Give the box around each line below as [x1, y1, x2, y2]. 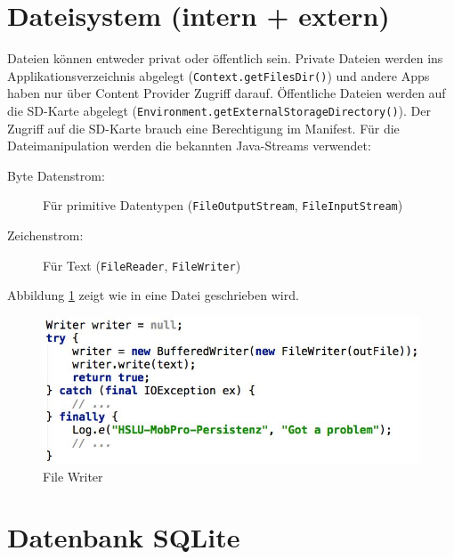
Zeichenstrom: [7, 226, 84, 245]
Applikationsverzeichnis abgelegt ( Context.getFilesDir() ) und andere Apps [7, 66, 430, 85]
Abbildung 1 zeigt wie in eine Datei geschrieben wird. [7, 286, 299, 304]
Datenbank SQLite [7, 519, 240, 555]
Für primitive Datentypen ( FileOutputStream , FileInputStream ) [43, 196, 403, 215]
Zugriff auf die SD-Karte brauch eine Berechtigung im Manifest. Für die [7, 118, 400, 137]
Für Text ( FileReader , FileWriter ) [43, 255, 241, 274]
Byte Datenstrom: [7, 166, 105, 184]
